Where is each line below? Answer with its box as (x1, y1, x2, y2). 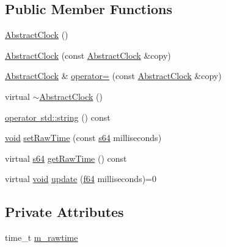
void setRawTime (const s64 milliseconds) (5, 131, 162, 144)
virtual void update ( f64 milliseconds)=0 (5, 172, 156, 185)
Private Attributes (5, 202, 124, 221)
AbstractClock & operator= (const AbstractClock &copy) (5, 69, 222, 82)
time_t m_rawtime (5, 231, 78, 244)
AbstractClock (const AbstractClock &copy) (5, 48, 171, 61)
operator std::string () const (5, 110, 111, 123)
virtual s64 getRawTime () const (5, 151, 127, 164)
